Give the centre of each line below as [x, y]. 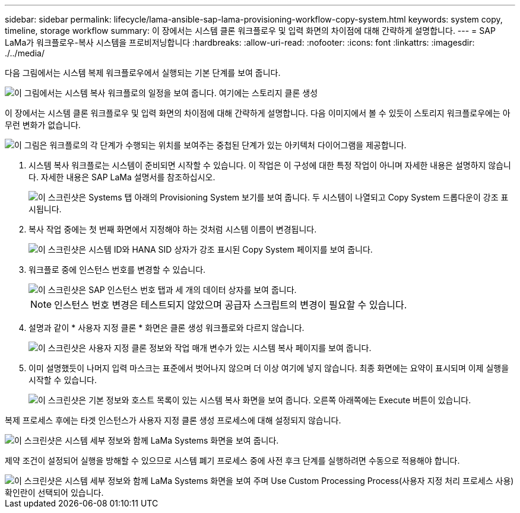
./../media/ [25, 53]
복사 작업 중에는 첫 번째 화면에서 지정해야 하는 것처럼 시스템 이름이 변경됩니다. [173, 229]
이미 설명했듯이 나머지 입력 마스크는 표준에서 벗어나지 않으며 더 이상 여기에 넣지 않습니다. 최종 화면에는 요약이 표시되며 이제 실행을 [269, 368]
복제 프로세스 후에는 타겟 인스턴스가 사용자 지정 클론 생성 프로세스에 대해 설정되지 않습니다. [173, 420]
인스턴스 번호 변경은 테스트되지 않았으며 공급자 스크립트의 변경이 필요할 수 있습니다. [231, 305]
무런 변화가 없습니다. [43, 125]
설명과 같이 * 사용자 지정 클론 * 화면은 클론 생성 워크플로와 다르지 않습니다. [167, 328]
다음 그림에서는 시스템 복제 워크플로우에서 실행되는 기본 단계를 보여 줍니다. [143, 73]
